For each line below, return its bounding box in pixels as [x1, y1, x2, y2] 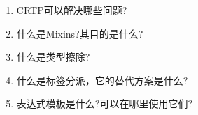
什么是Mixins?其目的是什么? [16, 26, 143, 40]
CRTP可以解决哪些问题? [16, 3, 127, 17]
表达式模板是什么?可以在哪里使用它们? [16, 96, 193, 111]
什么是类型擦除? [16, 49, 90, 64]
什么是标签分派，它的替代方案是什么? [16, 72, 188, 87]
